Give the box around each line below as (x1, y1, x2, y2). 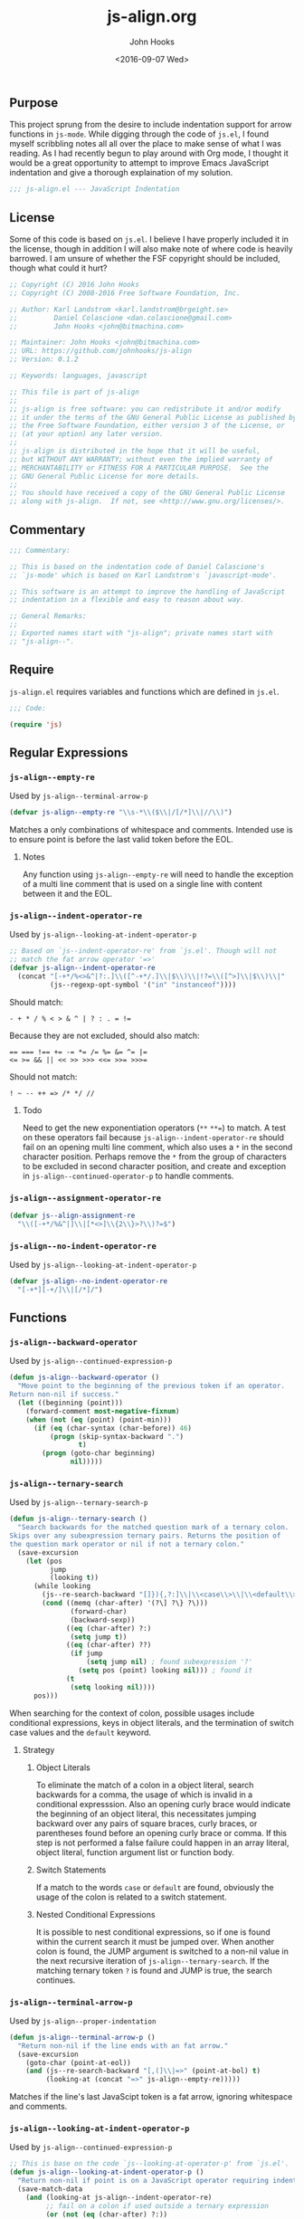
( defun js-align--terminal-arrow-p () (9, 2033, 156, 2042)
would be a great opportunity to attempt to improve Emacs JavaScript (9, 157, 270, 168)
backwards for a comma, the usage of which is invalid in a (35, 1789, 253, 1800)
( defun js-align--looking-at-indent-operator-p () (9, 2167, 204, 2177)
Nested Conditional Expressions (35, 1909, 156, 1919)
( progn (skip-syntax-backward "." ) (49, 1432, 184, 1441)
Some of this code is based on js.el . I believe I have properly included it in (9, 233, 290, 245)
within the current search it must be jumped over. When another (35, 1936, 275, 1947)
